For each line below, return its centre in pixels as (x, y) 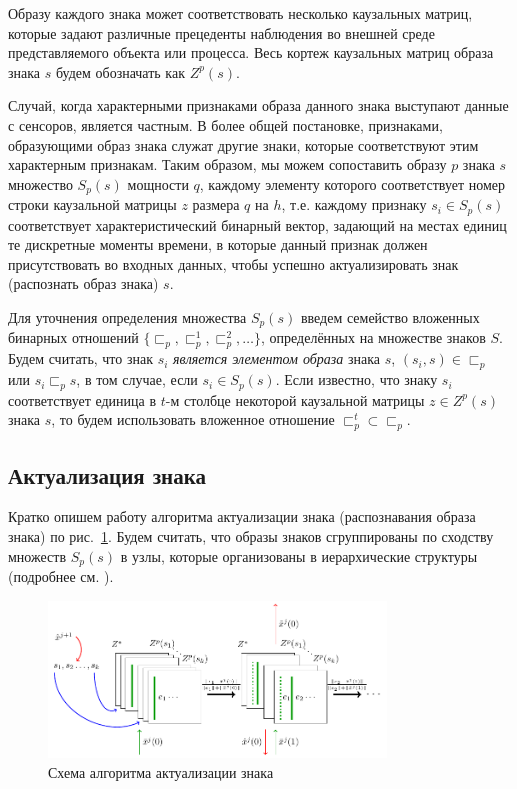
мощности (158, 183)
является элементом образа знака (276, 358)
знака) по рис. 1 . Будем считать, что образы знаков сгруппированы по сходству (251, 536)
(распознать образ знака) (83, 283)
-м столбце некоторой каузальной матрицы (295, 399)
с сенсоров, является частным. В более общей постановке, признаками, (225, 124)
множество (40, 183)
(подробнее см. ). (61, 576)
